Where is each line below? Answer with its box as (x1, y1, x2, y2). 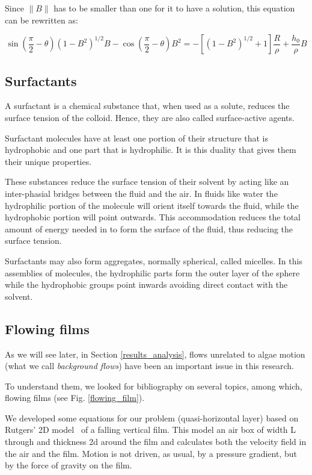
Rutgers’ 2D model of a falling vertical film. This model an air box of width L (5, 423, 296, 436)
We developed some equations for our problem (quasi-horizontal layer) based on (5, 411, 299, 424)
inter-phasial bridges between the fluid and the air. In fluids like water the (5, 187, 278, 199)
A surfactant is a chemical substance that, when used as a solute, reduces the (5, 99, 290, 112)
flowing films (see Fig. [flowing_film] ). (5, 391, 145, 404)
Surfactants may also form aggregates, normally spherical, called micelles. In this (5, 254, 302, 267)
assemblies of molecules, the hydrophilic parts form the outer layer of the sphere (5, 266, 300, 279)
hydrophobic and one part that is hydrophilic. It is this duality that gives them (5, 143, 296, 156)
